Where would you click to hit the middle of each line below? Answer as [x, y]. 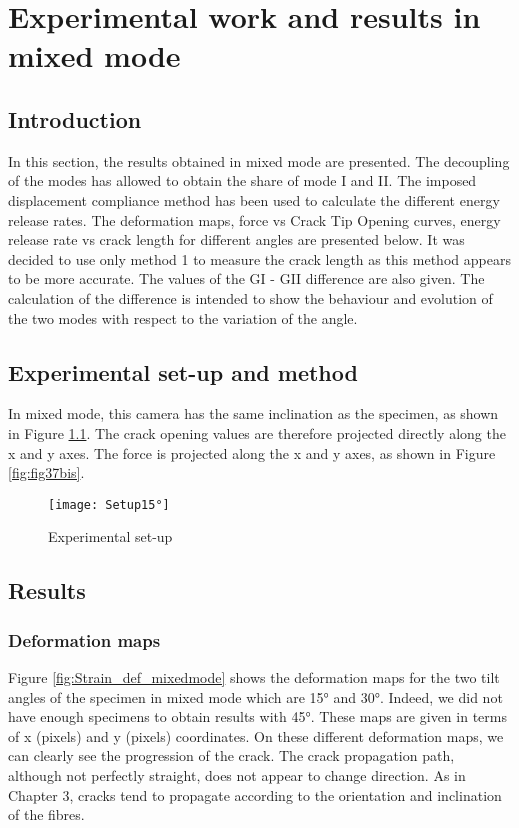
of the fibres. [46, 814]
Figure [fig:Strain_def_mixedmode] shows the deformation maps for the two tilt [254, 676]
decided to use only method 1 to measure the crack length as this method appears [259, 258]
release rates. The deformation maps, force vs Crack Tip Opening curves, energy [254, 219]
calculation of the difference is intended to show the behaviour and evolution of [250, 297]
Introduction [75, 118]
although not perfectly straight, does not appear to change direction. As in [237, 774]
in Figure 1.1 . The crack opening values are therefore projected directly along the [257, 432]
